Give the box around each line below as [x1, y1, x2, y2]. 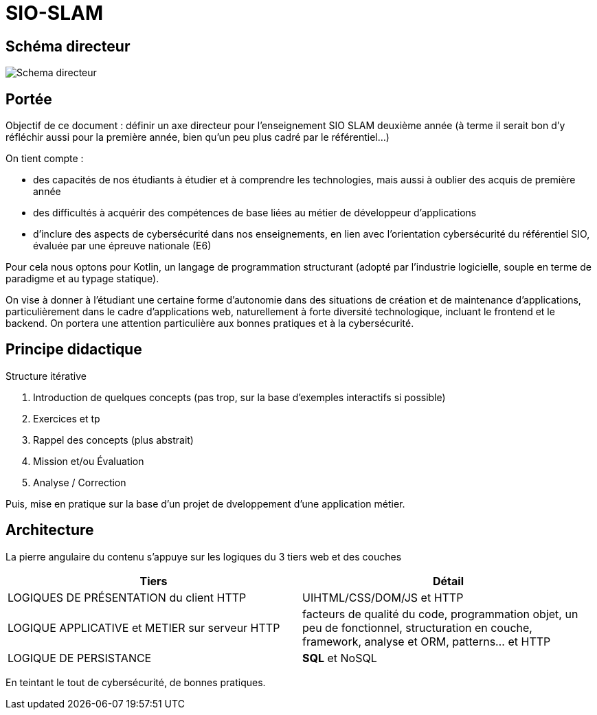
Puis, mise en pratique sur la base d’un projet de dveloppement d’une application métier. [5, 497, 405, 510]
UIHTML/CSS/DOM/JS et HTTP [302, 590, 464, 604]
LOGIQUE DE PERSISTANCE [8, 650, 152, 665]
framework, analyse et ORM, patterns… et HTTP [302, 634, 551, 648]
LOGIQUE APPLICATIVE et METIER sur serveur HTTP [8, 620, 280, 635]
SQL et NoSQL [302, 650, 377, 665]
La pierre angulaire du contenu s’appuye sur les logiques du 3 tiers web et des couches [5, 550, 402, 563]
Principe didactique [5, 341, 142, 359]
